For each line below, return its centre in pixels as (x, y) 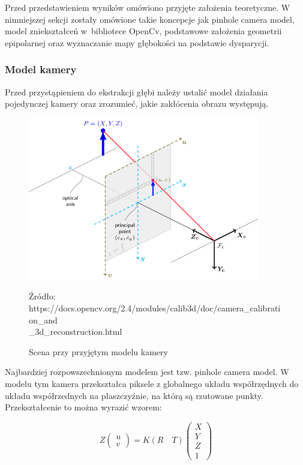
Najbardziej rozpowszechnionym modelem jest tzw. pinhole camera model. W (147, 372)
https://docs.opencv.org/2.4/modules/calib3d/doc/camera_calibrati (155, 307)
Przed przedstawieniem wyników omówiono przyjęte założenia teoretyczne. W (148, 7)
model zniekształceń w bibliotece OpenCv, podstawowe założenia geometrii (143, 31)
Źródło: (42, 296)
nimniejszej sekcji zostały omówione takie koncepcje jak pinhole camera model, (150, 19)
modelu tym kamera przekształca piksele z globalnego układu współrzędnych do (152, 383)
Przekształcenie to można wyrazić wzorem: (83, 407)
